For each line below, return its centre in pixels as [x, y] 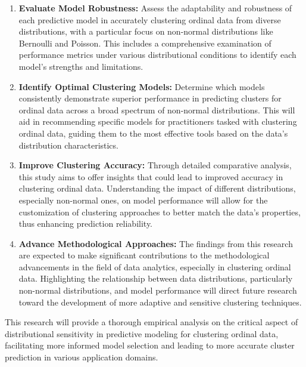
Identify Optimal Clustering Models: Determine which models [142, 86]
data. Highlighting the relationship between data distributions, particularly [156, 278]
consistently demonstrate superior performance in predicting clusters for [150, 98]
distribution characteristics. [68, 145]
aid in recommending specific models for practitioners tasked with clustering [158, 121]
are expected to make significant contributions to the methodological [144, 255]
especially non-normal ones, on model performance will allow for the [143, 200]
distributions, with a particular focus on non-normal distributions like [146, 31]
